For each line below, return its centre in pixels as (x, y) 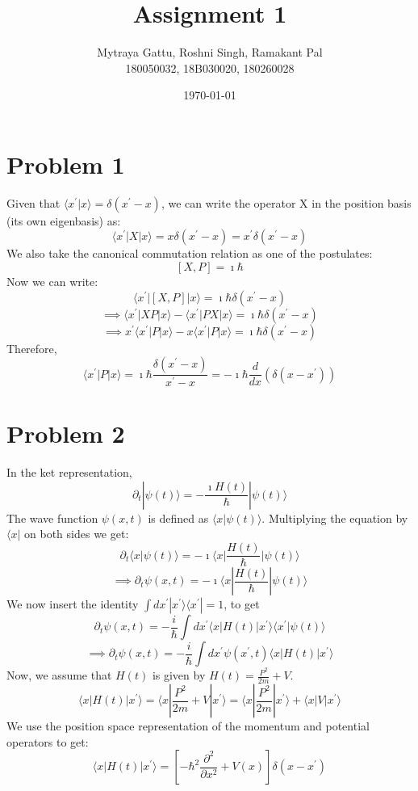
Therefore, (32, 348)
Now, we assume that (59, 675)
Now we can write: (52, 282)
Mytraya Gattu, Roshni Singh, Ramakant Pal (210, 52)
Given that (33, 202)
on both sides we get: (77, 534)
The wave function (52, 518)
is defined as (178, 518)
